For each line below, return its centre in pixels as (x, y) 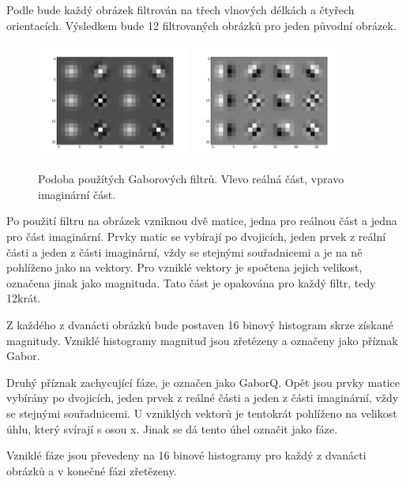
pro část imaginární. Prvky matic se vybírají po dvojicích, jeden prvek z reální (196, 236)
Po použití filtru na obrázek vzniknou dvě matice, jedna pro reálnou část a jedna (202, 221)
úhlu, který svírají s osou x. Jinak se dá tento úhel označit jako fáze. (172, 428)
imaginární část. (77, 194)
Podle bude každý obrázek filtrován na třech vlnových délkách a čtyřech (180, 9)
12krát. (24, 298)
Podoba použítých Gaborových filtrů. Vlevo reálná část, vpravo (191, 179)
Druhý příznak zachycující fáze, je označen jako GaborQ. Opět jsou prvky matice (203, 382)
